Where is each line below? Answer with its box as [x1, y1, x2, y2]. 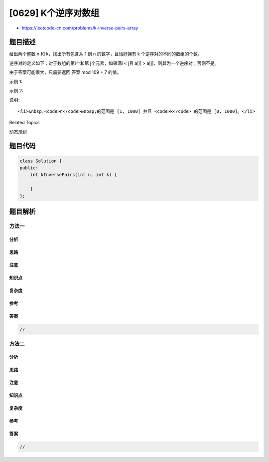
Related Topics [9, 120, 40, 126]
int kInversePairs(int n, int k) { [30, 172, 117, 178]
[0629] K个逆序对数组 [9, 7, 100, 18]
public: [19, 165, 38, 171]
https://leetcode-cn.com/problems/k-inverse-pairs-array [21, 25, 138, 31]
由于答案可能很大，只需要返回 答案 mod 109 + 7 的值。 [9, 69, 122, 75]
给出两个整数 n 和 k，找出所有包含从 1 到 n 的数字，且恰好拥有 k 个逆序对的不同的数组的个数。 [9, 51, 203, 57]
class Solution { [19, 158, 62, 164]
